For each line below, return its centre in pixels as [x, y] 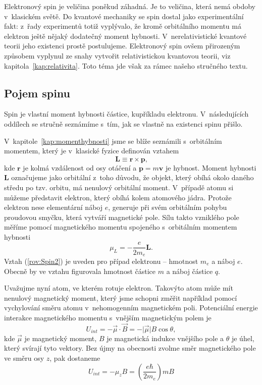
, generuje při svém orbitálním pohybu [168, 207]
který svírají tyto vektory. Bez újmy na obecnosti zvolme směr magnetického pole [130, 348]
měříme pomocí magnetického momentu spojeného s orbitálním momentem [121, 227]
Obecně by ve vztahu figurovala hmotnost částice [80, 271]
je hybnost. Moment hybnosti [211, 167]
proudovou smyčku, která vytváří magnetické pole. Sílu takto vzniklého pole [122, 217]
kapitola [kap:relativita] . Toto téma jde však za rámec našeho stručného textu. [126, 65]
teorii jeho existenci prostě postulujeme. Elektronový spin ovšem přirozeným [122, 46]
